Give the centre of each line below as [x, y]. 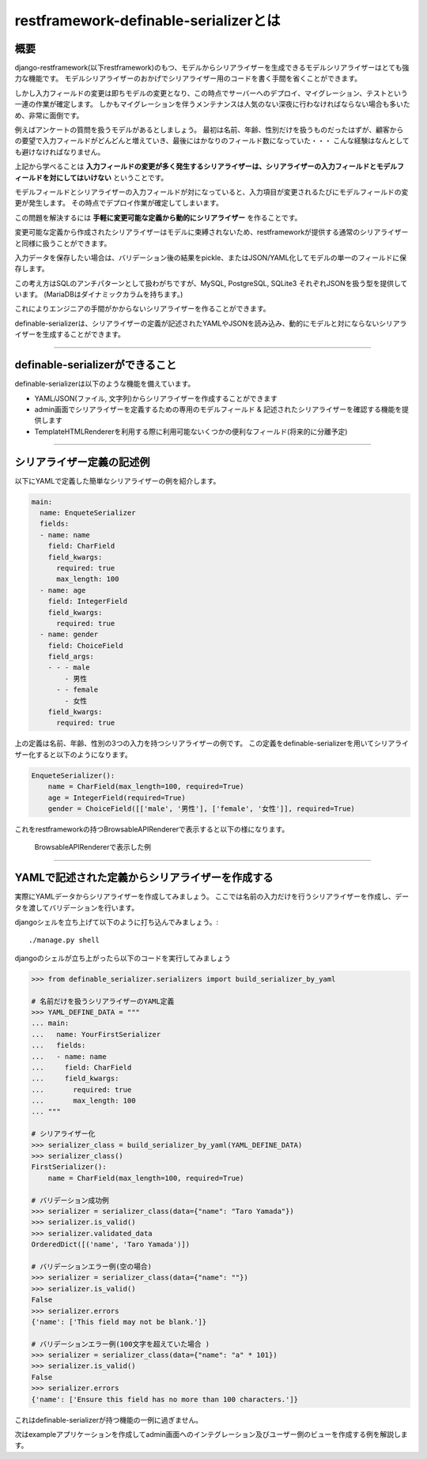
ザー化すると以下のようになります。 [73, 754]
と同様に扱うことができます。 [63, 243]
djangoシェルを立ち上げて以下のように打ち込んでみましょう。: [117, 922]
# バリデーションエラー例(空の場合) [92, 1266]
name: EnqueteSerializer [88, 513]
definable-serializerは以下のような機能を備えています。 [105, 384]
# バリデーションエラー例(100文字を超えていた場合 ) [121, 1344]
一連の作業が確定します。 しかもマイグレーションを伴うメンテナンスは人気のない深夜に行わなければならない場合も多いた [212, 104]
